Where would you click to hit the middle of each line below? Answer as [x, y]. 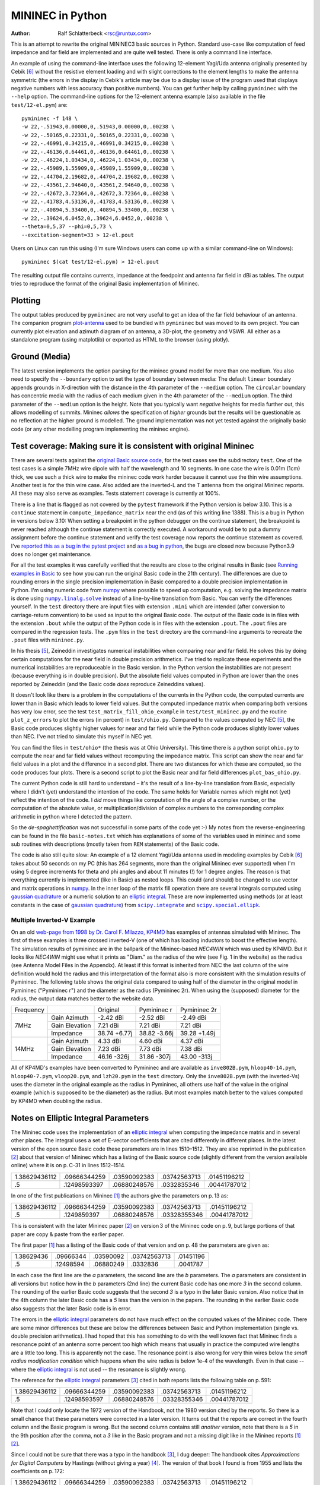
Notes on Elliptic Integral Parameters [80, 1118]
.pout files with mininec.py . [48, 640]
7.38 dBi [191, 1049]
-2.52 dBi [152, 1018]
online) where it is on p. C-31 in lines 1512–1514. [68, 1165]
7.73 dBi [150, 1049]
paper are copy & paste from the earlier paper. [68, 1234]
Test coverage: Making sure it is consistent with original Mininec [132, 446]
